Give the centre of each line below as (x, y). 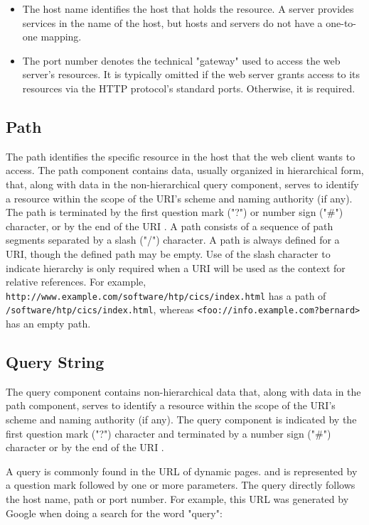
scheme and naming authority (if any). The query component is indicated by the (181, 419)
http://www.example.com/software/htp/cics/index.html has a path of (166, 295)
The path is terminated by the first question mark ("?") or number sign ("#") (175, 212)
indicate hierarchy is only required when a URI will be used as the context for (176, 267)
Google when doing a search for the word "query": (114, 513)
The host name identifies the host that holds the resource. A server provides (188, 9)
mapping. (61, 37)
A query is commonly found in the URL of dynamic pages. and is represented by (182, 471)
